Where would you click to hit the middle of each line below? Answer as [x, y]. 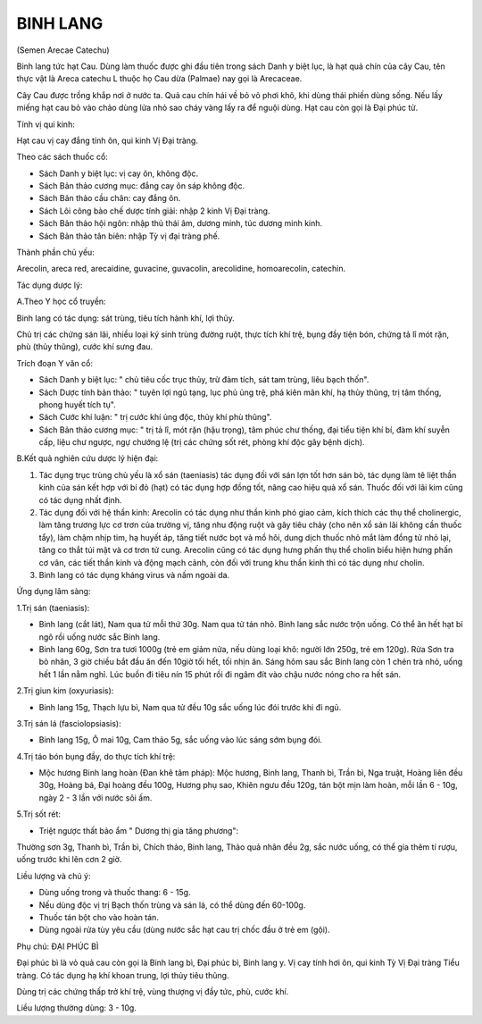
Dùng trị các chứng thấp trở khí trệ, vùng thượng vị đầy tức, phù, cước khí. [153, 991]
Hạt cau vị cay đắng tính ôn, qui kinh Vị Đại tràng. [107, 140]
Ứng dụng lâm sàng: [54, 592]
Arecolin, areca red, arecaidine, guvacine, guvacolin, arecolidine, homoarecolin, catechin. [181, 269]
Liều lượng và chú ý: [54, 876]
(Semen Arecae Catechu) [63, 50]
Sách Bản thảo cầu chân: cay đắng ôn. [110, 198]
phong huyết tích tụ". [77, 404]
